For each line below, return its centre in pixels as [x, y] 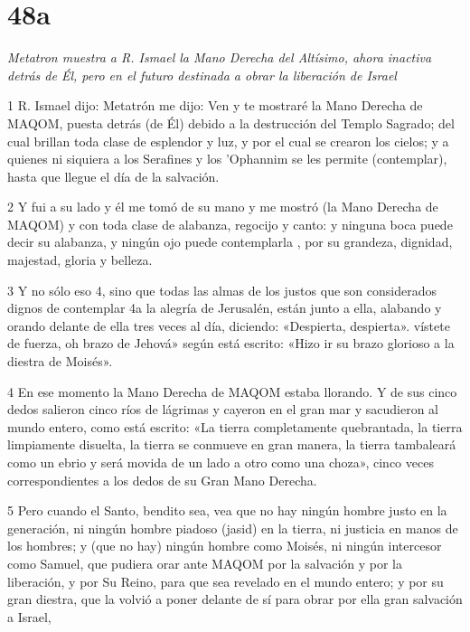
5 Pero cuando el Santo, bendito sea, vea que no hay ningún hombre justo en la [227, 510]
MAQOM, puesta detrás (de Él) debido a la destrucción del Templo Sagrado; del [231, 123]
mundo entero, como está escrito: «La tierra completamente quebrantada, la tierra [235, 426]
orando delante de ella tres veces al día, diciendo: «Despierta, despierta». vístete [229, 325]
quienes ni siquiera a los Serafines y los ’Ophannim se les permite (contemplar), [227, 159]
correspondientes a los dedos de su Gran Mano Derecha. [162, 480]
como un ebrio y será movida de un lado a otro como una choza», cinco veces [221, 462]
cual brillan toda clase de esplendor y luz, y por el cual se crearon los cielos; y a [228, 141]
